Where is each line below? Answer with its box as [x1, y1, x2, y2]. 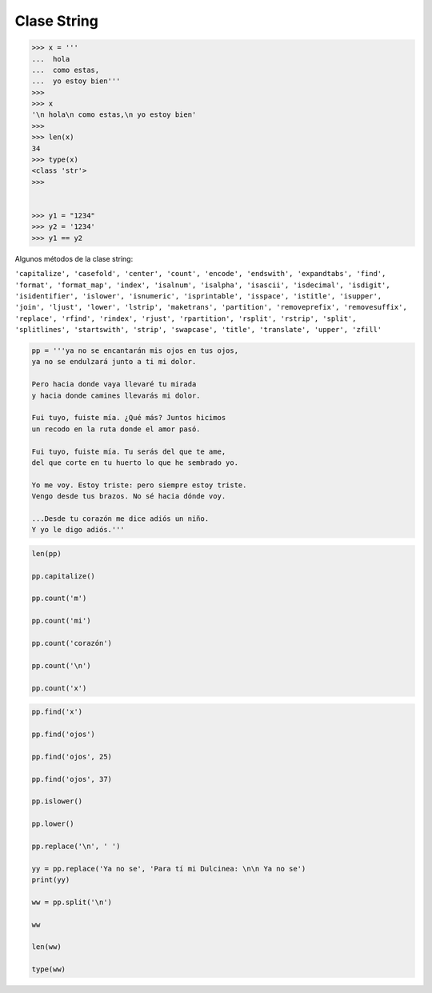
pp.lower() [31, 819, 74, 828]
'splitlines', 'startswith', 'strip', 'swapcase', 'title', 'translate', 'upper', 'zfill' [14, 325, 382, 334]
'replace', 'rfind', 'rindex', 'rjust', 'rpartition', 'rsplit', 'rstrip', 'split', [14, 314, 357, 323]
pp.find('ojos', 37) [31, 775, 112, 783]
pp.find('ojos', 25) [31, 752, 112, 761]
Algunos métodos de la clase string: [14, 254, 134, 263]
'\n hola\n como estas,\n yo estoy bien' [31, 110, 197, 119]
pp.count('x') [31, 683, 87, 692]
